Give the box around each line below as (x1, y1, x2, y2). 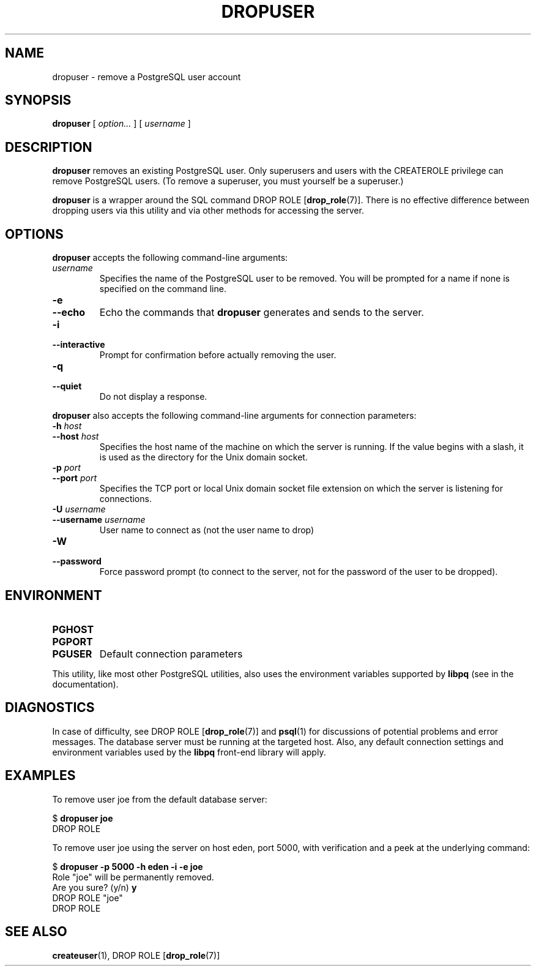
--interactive (52, 339, 105, 350)
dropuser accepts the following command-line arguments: (52, 252, 288, 263)
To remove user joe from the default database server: (52, 793, 267, 804)
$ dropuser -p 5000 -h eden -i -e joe (52, 861, 203, 872)
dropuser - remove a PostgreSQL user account (52, 71, 241, 82)
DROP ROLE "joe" (52, 892, 123, 903)
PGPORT (52, 635, 93, 648)
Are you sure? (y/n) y (52, 882, 137, 893)
